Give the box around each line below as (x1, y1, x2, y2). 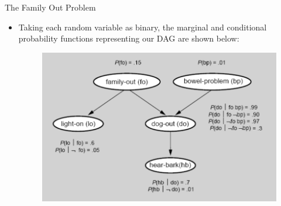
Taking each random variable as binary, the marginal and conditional (18, 20, 267, 33)
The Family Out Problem (5, 1, 96, 13)
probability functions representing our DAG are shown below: (18, 32, 239, 44)
